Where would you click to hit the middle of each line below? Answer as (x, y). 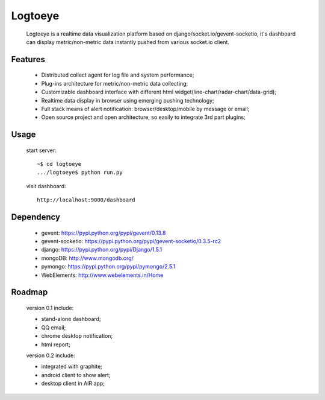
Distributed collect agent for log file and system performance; (118, 75)
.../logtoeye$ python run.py (80, 173)
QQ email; (54, 327)
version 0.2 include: (51, 355)
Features (28, 59)
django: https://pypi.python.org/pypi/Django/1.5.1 (102, 250)
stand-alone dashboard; (71, 319)
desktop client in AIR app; (73, 384)
